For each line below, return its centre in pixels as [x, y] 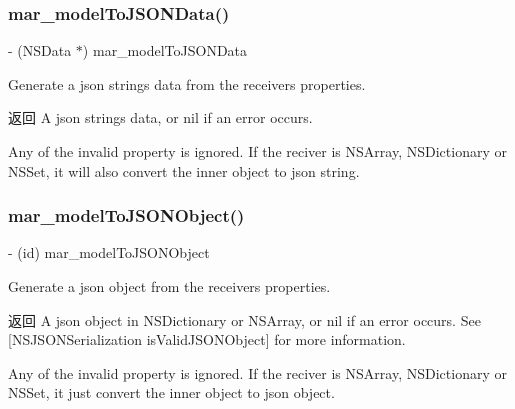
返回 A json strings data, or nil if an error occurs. [160, 117]
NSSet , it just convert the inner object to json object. [171, 392]
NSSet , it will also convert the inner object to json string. [184, 170]
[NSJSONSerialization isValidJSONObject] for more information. [207, 339]
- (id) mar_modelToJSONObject [109, 252]
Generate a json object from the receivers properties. [169, 286]
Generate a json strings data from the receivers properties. [187, 83]
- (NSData [40, 50]
